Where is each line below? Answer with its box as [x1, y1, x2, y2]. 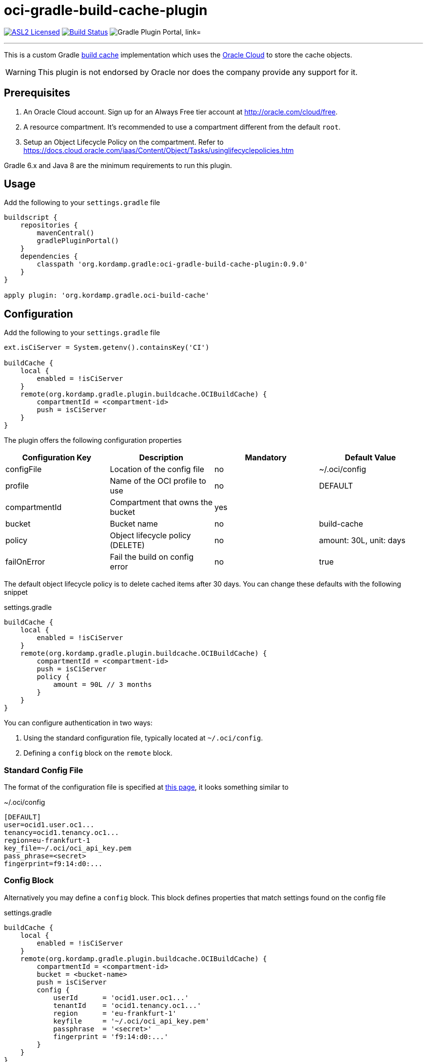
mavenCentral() [37, 229, 95, 237]
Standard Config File [4, 765, 83, 775]
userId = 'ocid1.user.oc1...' [53, 993, 189, 1002]
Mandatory [245, 453, 287, 463]
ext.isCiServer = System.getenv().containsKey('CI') [4, 343, 210, 352]
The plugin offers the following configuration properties [4, 436, 182, 445]
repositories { [20, 221, 78, 229]
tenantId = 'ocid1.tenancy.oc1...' [53, 1001, 201, 1009]
